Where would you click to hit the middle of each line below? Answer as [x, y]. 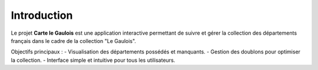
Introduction [42, 15]
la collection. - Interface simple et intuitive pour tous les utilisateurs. [93, 60]
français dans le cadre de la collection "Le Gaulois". [74, 41]
